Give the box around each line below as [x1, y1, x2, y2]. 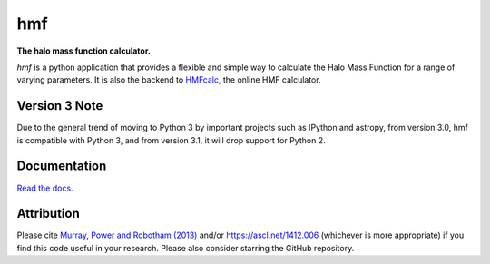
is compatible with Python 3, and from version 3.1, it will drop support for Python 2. [16, 134, 326, 145]
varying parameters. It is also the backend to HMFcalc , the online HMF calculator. [16, 74, 321, 85]
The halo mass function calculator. [16, 45, 152, 56]
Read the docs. [16, 182, 73, 193]
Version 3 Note [16, 98, 103, 113]
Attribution [16, 206, 81, 221]
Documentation [16, 159, 107, 174]
